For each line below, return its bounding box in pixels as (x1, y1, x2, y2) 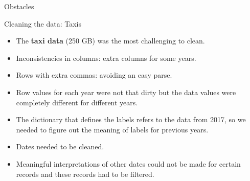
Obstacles (4, 1, 34, 11)
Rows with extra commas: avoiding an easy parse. (16, 70, 172, 80)
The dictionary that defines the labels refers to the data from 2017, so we (16, 114, 246, 125)
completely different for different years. (16, 97, 138, 107)
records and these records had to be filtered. (16, 168, 154, 179)
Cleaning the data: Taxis (4, 18, 81, 29)
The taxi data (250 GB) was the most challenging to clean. (16, 35, 205, 46)
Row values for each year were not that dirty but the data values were (16, 86, 236, 97)
